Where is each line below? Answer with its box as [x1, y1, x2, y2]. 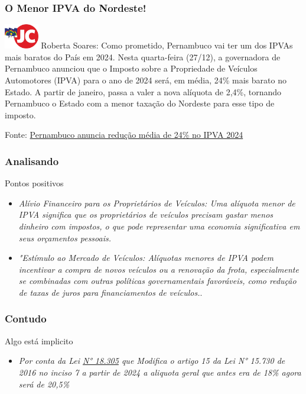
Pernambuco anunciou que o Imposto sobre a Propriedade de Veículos [5, 62, 258, 75]
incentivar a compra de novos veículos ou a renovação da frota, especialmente [18, 263, 299, 275]
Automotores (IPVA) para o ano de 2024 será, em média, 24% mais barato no [5, 74, 287, 86]
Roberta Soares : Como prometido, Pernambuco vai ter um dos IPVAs [41, 39, 293, 51]
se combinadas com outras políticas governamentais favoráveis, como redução [18, 274, 297, 287]
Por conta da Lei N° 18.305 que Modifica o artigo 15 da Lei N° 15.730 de [18, 354, 285, 367]
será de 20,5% [18, 377, 70, 390]
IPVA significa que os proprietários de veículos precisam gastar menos [18, 208, 274, 221]
